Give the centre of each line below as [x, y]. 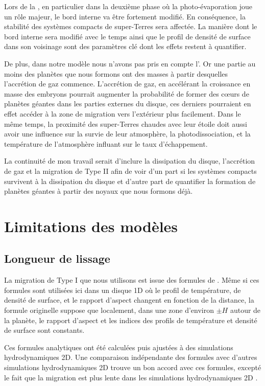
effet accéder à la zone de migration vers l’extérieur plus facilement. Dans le [123, 113]
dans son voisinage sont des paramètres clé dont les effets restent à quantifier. [125, 46]
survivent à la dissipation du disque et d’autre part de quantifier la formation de [130, 181]
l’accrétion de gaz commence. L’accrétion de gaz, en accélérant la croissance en [127, 84]
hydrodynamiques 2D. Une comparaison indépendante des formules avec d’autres [131, 357]
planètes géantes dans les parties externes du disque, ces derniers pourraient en [128, 104]
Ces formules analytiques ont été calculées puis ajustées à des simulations [119, 347]
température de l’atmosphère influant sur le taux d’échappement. [106, 143]
